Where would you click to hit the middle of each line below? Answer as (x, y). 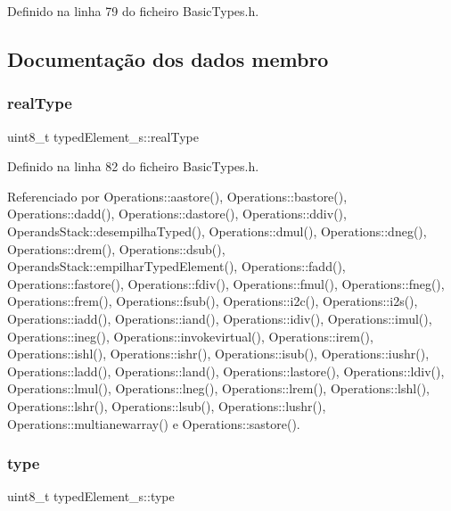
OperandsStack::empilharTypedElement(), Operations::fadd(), (176, 266)
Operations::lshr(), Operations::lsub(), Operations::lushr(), (167, 405)
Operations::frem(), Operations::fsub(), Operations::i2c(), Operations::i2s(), (213, 301)
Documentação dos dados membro (168, 58)
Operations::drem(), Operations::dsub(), (116, 248)
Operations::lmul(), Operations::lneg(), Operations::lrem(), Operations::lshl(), (218, 388)
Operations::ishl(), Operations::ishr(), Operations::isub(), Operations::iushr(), (218, 354)
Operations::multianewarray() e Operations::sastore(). (154, 423)
